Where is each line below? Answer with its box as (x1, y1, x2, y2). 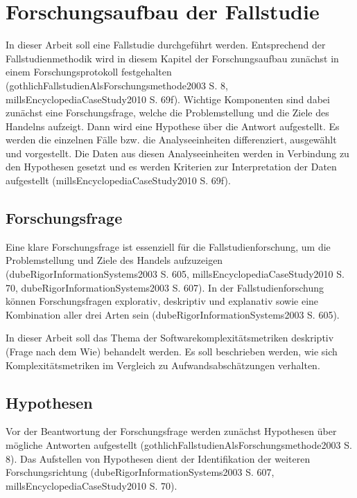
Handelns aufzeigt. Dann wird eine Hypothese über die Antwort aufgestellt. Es (6, 118, 340, 133)
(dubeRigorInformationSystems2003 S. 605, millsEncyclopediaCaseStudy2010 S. (6, 267, 345, 281)
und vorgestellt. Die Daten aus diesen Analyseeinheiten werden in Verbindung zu (6, 145, 349, 160)
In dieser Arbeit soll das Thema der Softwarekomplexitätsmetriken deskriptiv (6, 330, 334, 345)
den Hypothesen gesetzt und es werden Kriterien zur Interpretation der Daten (6, 159, 337, 174)
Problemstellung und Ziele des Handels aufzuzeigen (6, 253, 223, 267)
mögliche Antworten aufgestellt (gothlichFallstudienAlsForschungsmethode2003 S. (6, 438, 352, 452)
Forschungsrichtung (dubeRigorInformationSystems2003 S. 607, (6, 465, 275, 479)
